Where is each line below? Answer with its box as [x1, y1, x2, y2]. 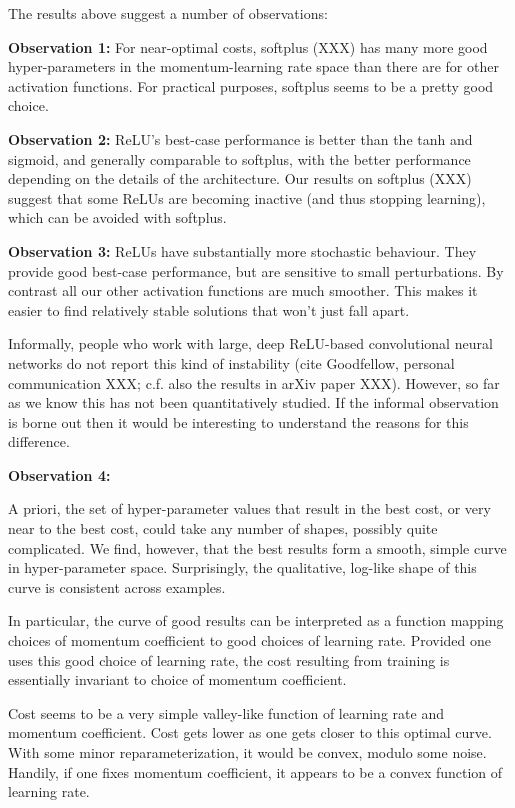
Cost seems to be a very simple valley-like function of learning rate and [8, 702, 444, 723]
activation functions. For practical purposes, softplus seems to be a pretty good [8, 75, 494, 96]
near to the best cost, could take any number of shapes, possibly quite [8, 518, 438, 539]
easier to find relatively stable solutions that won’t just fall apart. [8, 299, 410, 320]
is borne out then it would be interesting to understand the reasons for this [8, 411, 469, 432]
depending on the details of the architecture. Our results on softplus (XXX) [8, 168, 472, 189]
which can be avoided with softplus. [8, 207, 227, 228]
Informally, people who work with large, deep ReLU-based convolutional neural [8, 333, 493, 354]
